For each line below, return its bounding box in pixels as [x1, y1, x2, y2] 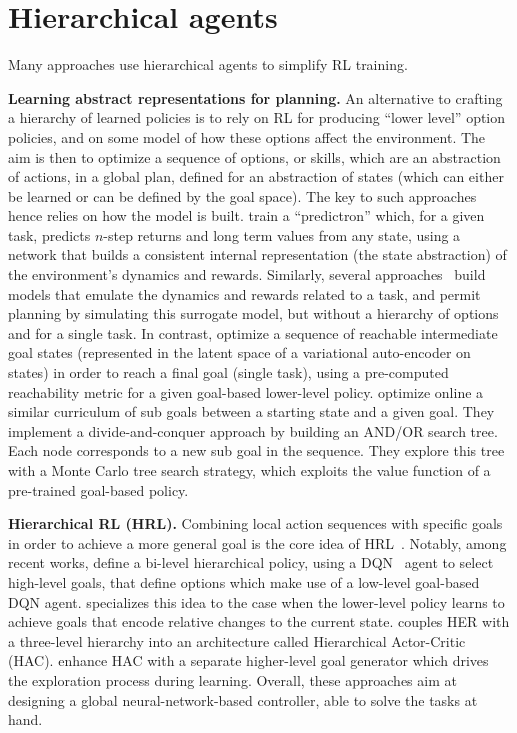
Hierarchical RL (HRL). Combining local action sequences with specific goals [8, 513, 503, 534]
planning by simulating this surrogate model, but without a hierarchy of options [8, 303, 499, 324]
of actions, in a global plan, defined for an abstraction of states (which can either [8, 166, 504, 187]
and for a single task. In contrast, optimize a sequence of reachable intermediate [8, 322, 498, 343]
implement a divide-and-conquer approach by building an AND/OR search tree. [8, 420, 498, 441]
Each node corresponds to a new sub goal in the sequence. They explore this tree [8, 440, 505, 461]
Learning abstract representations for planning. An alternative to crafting [8, 87, 503, 108]
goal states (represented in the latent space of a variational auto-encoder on [8, 342, 471, 363]
